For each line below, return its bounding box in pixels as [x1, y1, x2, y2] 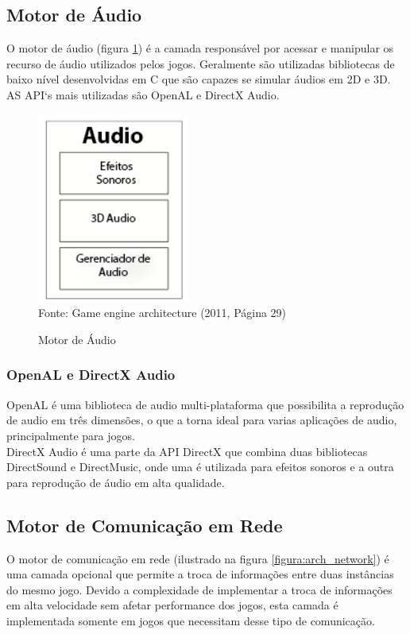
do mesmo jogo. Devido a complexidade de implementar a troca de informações [6, 581, 393, 597]
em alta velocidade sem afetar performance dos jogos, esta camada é [6, 597, 338, 613]
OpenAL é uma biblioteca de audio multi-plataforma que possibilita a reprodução [6, 396, 404, 412]
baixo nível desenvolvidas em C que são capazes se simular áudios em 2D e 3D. [6, 71, 391, 87]
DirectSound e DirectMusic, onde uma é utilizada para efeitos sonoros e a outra [6, 458, 394, 475]
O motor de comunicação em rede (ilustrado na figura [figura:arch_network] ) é [6, 550, 389, 566]
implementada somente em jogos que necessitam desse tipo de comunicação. [6, 612, 375, 628]
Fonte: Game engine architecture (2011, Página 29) [38, 304, 287, 321]
